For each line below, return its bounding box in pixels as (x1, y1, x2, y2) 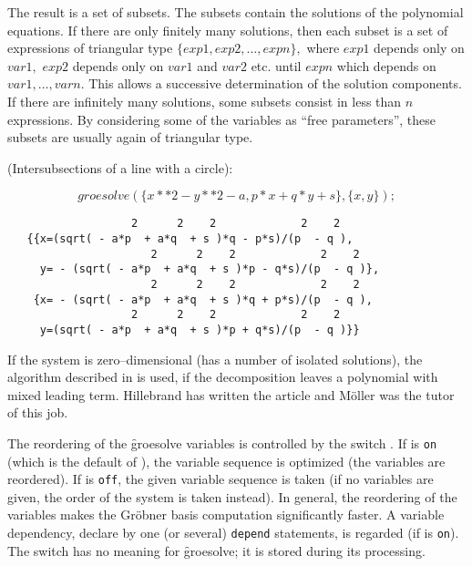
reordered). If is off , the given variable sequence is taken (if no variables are (7, 469, 434, 489)
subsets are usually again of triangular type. (7, 128, 253, 147)
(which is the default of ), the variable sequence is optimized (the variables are (7, 451, 446, 470)
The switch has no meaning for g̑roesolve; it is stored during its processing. (7, 540, 426, 560)
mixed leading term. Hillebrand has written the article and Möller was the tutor (7, 385, 455, 404)
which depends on (336, 56, 436, 75)
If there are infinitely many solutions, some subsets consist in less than (7, 91, 402, 110)
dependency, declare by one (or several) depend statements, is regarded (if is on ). (7, 523, 459, 542)
